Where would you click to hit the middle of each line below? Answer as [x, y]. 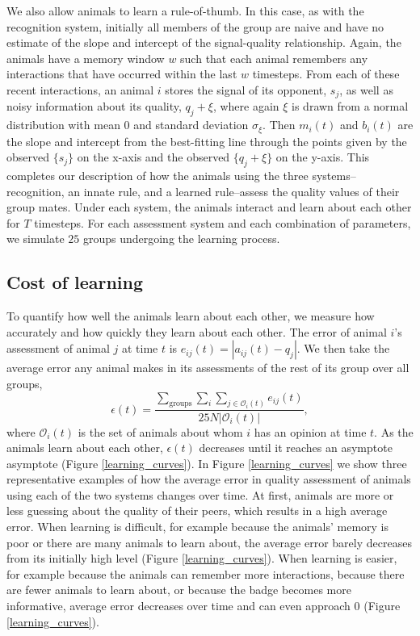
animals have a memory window [86, 58]
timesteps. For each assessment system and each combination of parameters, [223, 222]
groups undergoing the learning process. [181, 238]
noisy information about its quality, [94, 106]
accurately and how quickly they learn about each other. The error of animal [197, 331]
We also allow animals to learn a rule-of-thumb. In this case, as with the [185, 10]
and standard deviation [191, 125]
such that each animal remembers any [274, 58]
